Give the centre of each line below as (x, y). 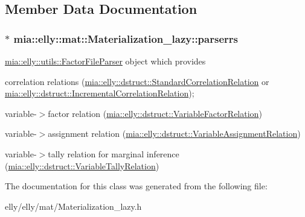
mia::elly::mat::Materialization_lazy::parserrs (126, 38)
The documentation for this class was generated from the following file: (136, 186)
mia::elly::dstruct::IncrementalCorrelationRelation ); (100, 93)
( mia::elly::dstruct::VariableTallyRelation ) (82, 165)
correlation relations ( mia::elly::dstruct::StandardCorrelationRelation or (137, 81)
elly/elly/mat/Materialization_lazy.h (73, 206)
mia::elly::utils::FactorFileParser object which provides (105, 61)
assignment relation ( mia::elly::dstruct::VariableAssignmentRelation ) (174, 134)
